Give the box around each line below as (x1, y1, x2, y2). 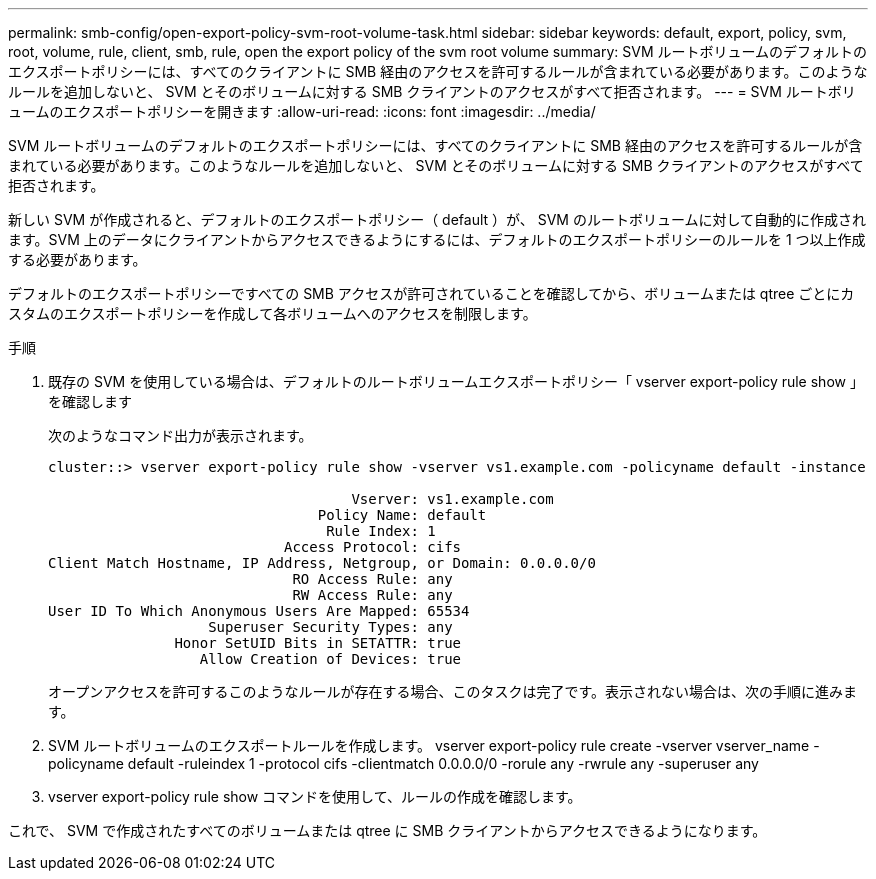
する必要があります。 (8, 251, 147, 268)
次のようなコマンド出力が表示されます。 (48, 427, 313, 444)
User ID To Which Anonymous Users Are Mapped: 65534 (48, 603, 470, 619)
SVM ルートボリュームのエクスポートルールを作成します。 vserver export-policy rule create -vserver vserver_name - (48, 737, 820, 754)
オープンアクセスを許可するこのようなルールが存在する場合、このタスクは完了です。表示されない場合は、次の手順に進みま (48, 683, 858, 700)
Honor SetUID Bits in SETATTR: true (174, 635, 462, 651)
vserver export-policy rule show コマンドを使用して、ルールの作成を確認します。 (48, 788, 582, 805)
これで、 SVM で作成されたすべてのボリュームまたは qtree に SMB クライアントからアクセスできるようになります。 (8, 822, 767, 839)
